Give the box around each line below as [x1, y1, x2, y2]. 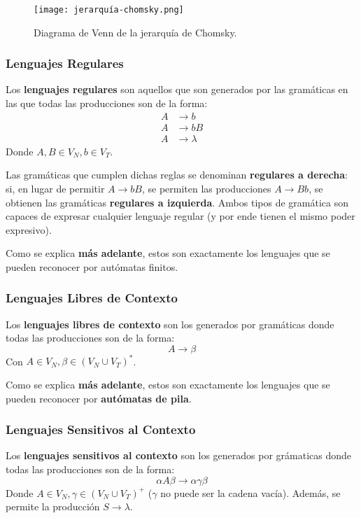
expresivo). [6, 222, 52, 237]
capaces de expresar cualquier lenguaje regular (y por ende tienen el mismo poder [6, 209, 355, 223]
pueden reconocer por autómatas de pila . [6, 391, 192, 405]
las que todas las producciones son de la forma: [6, 96, 208, 111]
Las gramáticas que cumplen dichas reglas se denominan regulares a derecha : [6, 167, 348, 182]
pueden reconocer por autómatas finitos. [6, 259, 178, 274]
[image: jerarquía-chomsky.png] [34, 5, 184, 15]
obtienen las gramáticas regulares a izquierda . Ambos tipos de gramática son [6, 195, 348, 209]
